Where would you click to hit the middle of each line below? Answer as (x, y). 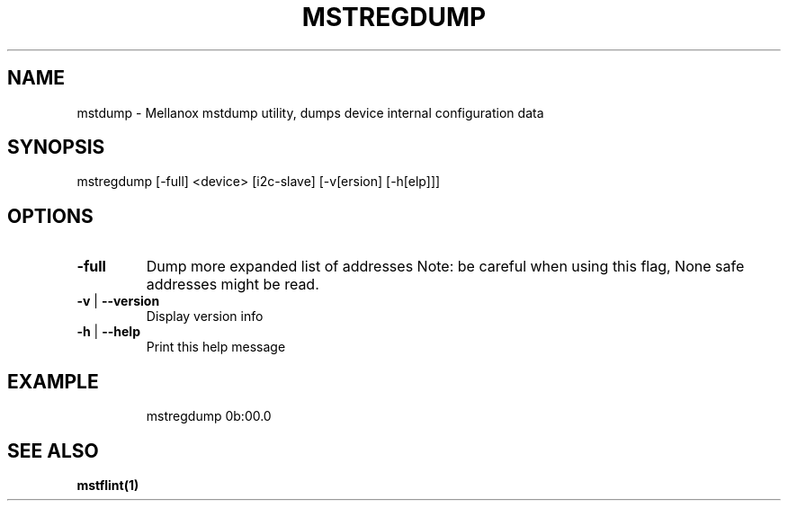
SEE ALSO (53, 450)
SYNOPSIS (56, 147)
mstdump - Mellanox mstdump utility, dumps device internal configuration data (310, 112)
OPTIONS (50, 216)
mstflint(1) (108, 485)
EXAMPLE (53, 381)
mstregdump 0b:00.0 (209, 416)
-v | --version (118, 301)
